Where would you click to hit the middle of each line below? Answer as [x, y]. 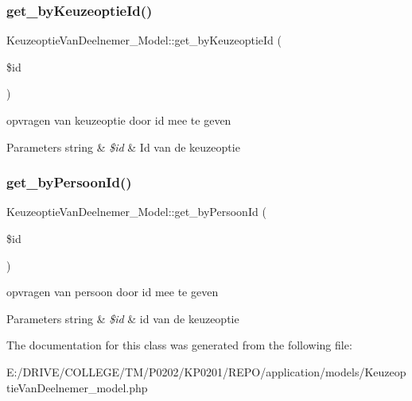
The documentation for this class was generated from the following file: [179, 345]
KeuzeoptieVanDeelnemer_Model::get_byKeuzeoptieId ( [144, 40]
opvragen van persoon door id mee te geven [113, 292]
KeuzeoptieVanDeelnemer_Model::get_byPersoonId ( [136, 212]
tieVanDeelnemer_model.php [77, 387]
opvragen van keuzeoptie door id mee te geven [119, 120]
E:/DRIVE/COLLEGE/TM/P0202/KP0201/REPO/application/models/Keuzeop [206, 371]
